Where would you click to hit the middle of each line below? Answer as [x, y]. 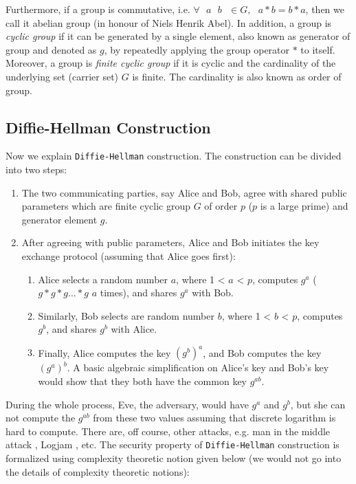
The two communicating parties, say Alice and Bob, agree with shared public [184, 192]
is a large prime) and [304, 206]
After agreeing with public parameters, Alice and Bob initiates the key [170, 242]
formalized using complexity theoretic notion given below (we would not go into [174, 458]
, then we [325, 9]
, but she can [318, 404]
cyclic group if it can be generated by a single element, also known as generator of [178, 36]
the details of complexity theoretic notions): [98, 471]
